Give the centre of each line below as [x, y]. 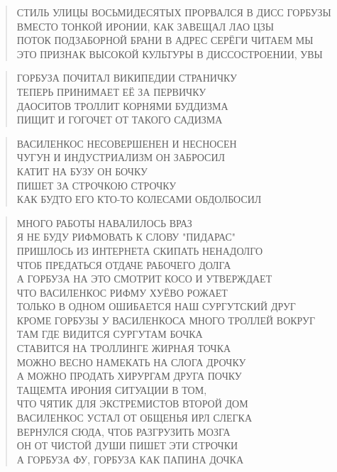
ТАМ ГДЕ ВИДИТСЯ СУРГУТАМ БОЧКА [110, 334]
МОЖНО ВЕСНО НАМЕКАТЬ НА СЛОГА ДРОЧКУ [131, 362]
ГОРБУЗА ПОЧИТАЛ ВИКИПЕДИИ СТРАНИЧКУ [127, 78]
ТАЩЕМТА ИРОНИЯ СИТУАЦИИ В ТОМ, [112, 389]
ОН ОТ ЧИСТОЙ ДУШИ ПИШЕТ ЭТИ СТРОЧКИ [127, 445]
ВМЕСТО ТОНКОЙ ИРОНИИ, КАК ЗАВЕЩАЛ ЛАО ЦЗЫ [145, 26]
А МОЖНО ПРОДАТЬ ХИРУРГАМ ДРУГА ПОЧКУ [129, 376]
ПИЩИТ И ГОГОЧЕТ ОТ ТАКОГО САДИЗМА [120, 120]
